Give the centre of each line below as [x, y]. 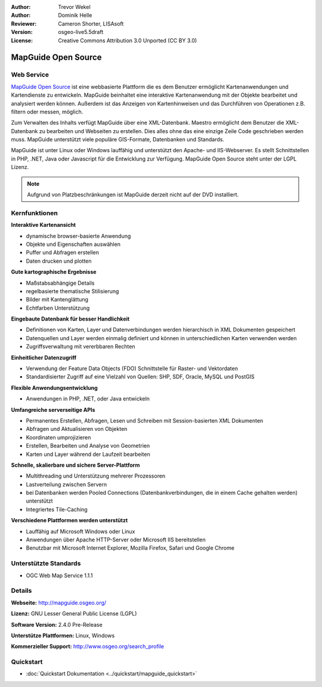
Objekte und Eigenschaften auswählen [73, 244]
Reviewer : [24, 23]
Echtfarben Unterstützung [58, 308]
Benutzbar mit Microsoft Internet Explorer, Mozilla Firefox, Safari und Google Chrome [130, 548]
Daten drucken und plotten [59, 261]
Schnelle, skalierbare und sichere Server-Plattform [75, 465]
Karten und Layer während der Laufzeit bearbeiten [88, 454]
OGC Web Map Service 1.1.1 [59, 575]
